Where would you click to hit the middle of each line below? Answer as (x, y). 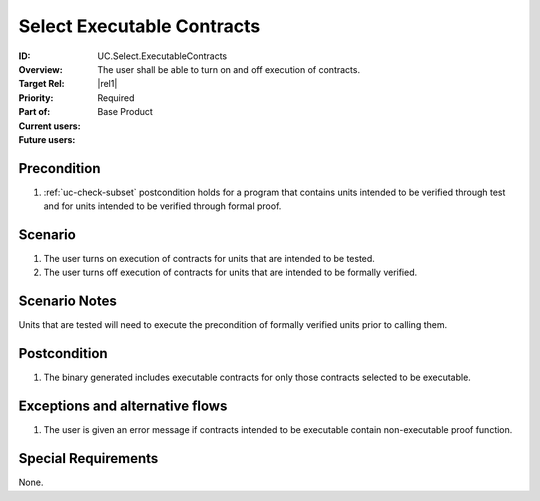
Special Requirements (88, 458)
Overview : (41, 69)
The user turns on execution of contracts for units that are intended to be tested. (209, 259)
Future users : (47, 139)
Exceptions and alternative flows (123, 406)
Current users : (49, 126)
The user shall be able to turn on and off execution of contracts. (228, 69)
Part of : (34, 112)
